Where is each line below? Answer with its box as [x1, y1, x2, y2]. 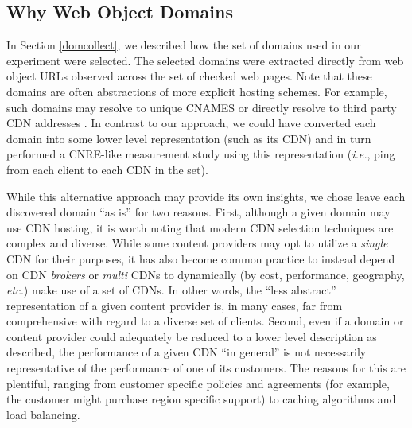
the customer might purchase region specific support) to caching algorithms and [6, 391, 396, 407]
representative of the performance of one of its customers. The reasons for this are [6, 360, 406, 376]
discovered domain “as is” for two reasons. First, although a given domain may [6, 204, 391, 220]
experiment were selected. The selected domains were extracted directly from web [6, 52, 404, 68]
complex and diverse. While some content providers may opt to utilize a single [6, 235, 388, 251]
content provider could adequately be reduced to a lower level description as [6, 328, 377, 344]
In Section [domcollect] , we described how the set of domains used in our [6, 37, 361, 53]
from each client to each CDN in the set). [6, 161, 208, 177]
